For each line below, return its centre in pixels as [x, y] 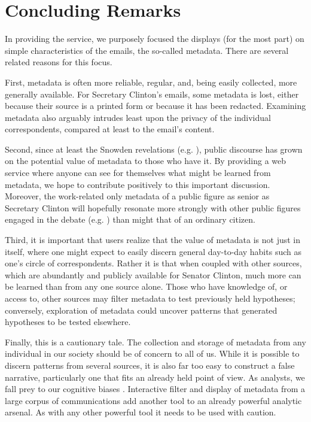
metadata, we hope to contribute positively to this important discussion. [138, 184]
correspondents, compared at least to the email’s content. [110, 129]
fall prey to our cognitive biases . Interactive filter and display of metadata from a [155, 389]
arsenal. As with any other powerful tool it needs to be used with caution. [141, 412]
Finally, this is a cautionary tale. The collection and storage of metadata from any [155, 341]
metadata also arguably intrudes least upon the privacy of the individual [138, 117]
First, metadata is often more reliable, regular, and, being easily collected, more [151, 82]
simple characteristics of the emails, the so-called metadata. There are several [147, 50]
